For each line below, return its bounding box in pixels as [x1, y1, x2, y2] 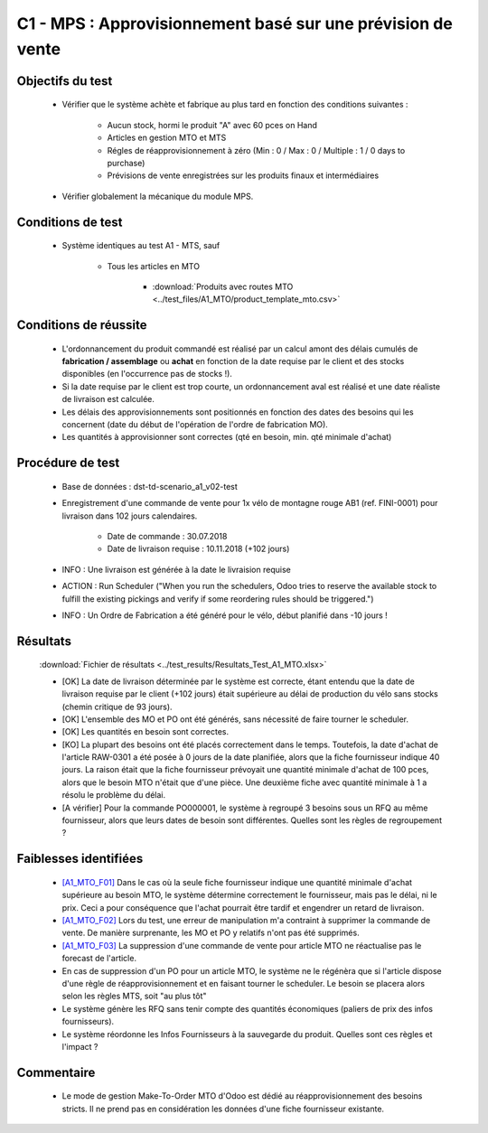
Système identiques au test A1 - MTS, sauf [61, 240, 221, 251]
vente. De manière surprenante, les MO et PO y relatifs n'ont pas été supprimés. [61, 927, 361, 939]
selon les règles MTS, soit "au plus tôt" [61, 990, 207, 1002]
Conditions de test [16, 214, 123, 229]
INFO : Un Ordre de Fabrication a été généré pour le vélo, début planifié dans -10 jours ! [61, 610, 388, 621]
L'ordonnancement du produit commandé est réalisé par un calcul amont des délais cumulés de [61, 343, 418, 354]
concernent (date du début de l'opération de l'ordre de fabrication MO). [61, 419, 329, 430]
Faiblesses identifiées [16, 851, 144, 866]
